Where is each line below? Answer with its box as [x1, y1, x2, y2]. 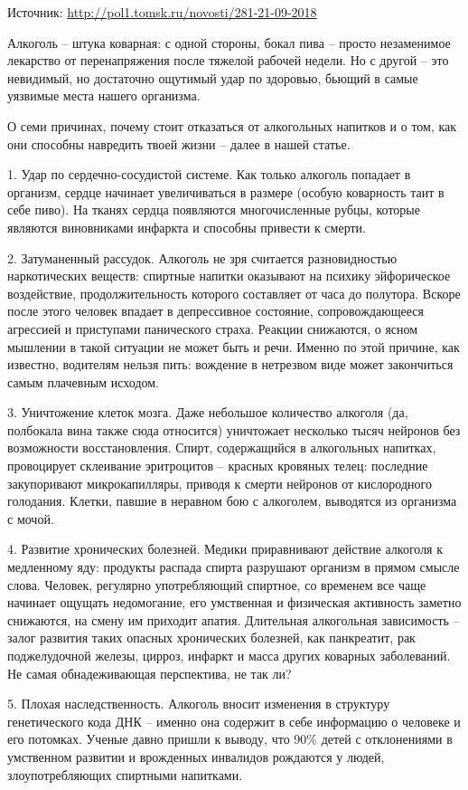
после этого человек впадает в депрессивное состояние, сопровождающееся [7, 301, 424, 320]
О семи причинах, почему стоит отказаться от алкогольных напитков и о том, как [7, 116, 457, 135]
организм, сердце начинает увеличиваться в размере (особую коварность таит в [7, 182, 445, 201]
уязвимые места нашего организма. [7, 86, 201, 105]
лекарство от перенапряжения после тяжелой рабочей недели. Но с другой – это [7, 51, 449, 70]
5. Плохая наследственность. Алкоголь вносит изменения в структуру [7, 694, 390, 713]
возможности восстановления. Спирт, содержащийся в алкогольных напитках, [7, 438, 436, 457]
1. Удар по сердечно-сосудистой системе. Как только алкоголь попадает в [7, 165, 411, 184]
